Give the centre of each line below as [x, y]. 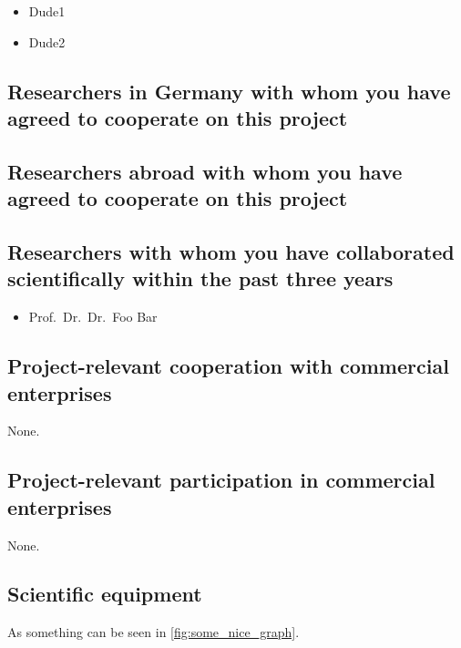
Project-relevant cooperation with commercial [228, 366]
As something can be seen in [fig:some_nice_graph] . [154, 632]
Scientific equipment [105, 594]
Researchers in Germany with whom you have [229, 91]
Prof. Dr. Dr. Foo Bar [93, 317]
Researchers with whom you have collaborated [231, 251]
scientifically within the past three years [200, 278]
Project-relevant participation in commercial [221, 480]
